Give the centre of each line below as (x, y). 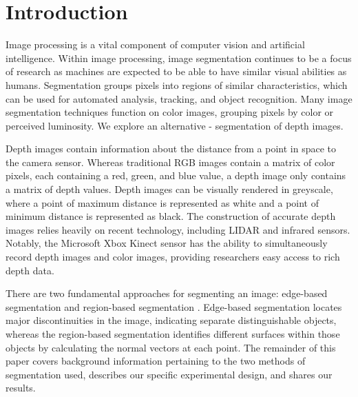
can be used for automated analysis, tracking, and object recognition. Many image (179, 98)
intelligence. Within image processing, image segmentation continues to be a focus (179, 58)
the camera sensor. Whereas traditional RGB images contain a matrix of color (170, 162)
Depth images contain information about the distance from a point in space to (171, 149)
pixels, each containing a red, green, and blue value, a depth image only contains (176, 175)
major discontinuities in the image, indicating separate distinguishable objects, (171, 320)
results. (21, 388)
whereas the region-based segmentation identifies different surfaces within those (173, 334)
